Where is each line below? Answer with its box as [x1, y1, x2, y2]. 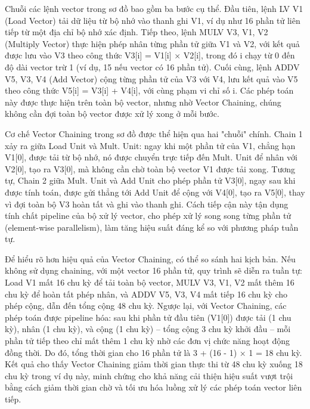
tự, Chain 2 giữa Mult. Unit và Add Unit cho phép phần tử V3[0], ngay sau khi [5, 174, 296, 187]
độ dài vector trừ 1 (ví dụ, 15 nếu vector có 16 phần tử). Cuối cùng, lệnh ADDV [5, 60, 300, 73]
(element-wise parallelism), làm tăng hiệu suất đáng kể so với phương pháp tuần [5, 221, 299, 233]
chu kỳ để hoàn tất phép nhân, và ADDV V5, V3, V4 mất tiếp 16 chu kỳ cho [5, 287, 288, 300]
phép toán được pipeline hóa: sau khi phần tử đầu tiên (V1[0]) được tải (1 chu [5, 311, 292, 323]
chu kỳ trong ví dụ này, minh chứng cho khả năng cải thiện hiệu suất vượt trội [5, 369, 293, 382]
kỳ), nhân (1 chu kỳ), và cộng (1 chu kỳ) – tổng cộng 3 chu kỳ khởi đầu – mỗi [5, 323, 291, 335]
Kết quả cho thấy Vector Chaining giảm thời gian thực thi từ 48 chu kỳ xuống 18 [5, 358, 303, 370]
